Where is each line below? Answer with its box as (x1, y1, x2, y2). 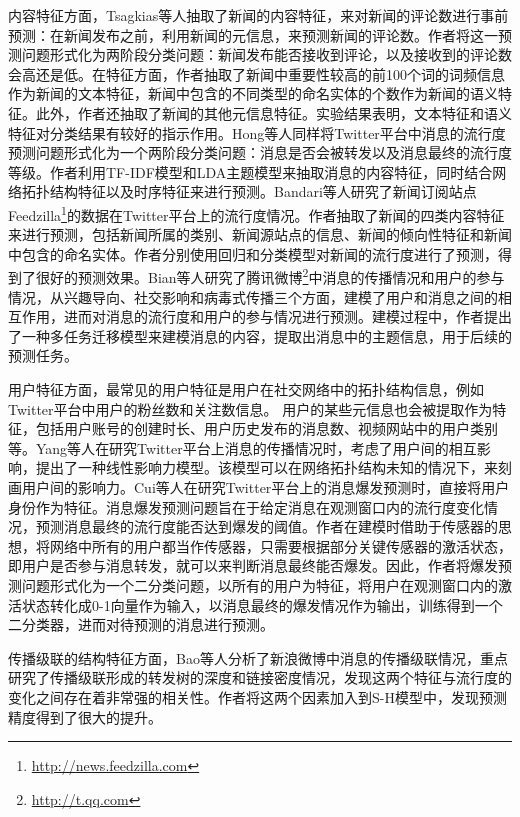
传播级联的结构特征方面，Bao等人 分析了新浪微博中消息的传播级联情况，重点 (8, 647, 508, 668)
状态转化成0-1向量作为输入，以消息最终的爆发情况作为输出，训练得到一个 (21, 594, 503, 615)
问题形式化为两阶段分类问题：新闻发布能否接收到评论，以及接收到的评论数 (21, 44, 512, 65)
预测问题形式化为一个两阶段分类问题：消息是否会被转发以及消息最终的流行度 (8, 142, 512, 163)
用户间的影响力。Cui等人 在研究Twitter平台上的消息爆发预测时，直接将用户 (21, 476, 510, 497)
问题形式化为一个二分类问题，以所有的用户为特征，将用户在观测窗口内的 (21, 574, 498, 595)
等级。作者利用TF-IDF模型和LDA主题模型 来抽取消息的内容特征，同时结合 (8, 161, 493, 182)
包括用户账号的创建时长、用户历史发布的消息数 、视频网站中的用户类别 (35, 418, 498, 439)
